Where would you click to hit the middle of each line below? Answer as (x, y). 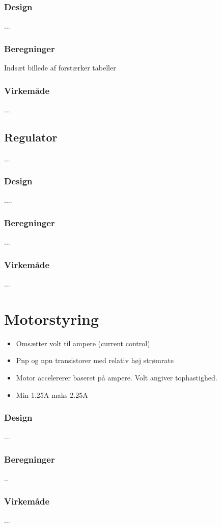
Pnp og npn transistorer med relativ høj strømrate (95, 360)
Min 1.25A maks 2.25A (52, 394)
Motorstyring (52, 318)
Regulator (31, 137)
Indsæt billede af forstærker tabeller (60, 68)
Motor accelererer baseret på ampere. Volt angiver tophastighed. (117, 377)
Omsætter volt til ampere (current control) (83, 343)
